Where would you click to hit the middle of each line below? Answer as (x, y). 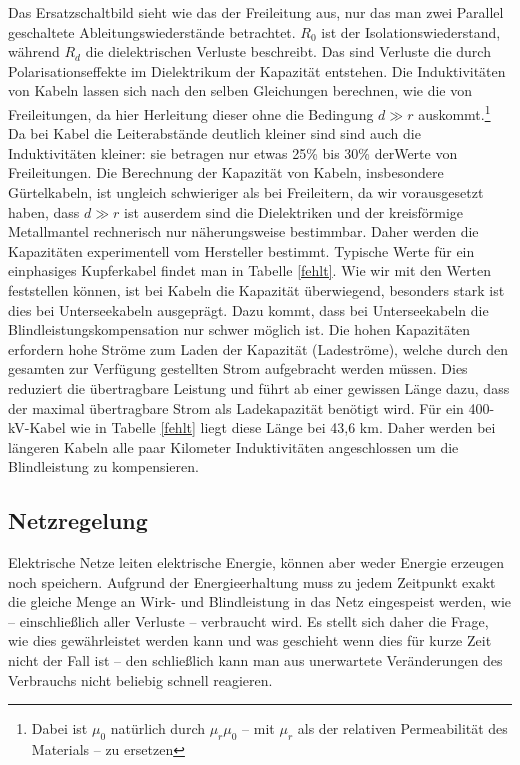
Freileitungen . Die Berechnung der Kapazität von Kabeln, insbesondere (226, 172)
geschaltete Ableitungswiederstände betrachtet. (152, 31)
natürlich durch (157, 728)
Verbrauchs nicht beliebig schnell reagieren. (140, 679)
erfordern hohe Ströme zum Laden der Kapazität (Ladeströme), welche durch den (258, 348)
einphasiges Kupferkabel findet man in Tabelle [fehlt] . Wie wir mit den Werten (249, 270)
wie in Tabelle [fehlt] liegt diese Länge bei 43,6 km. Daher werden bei (283, 427)
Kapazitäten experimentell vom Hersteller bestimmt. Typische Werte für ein (241, 250)
